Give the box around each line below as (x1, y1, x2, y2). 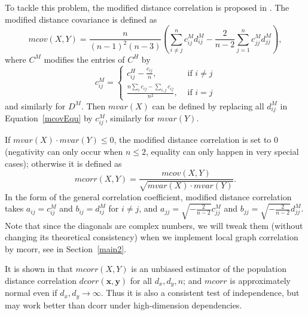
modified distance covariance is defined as (5, 13, 157, 25)
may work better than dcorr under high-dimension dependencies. (5, 298, 242, 311)
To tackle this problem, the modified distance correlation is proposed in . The (5, 1, 289, 13)
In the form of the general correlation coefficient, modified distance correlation (5, 190, 292, 203)
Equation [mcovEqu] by (5, 112, 93, 124)
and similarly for (5, 99, 66, 112)
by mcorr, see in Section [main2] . (5, 242, 127, 255)
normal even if (5, 286, 57, 299)
